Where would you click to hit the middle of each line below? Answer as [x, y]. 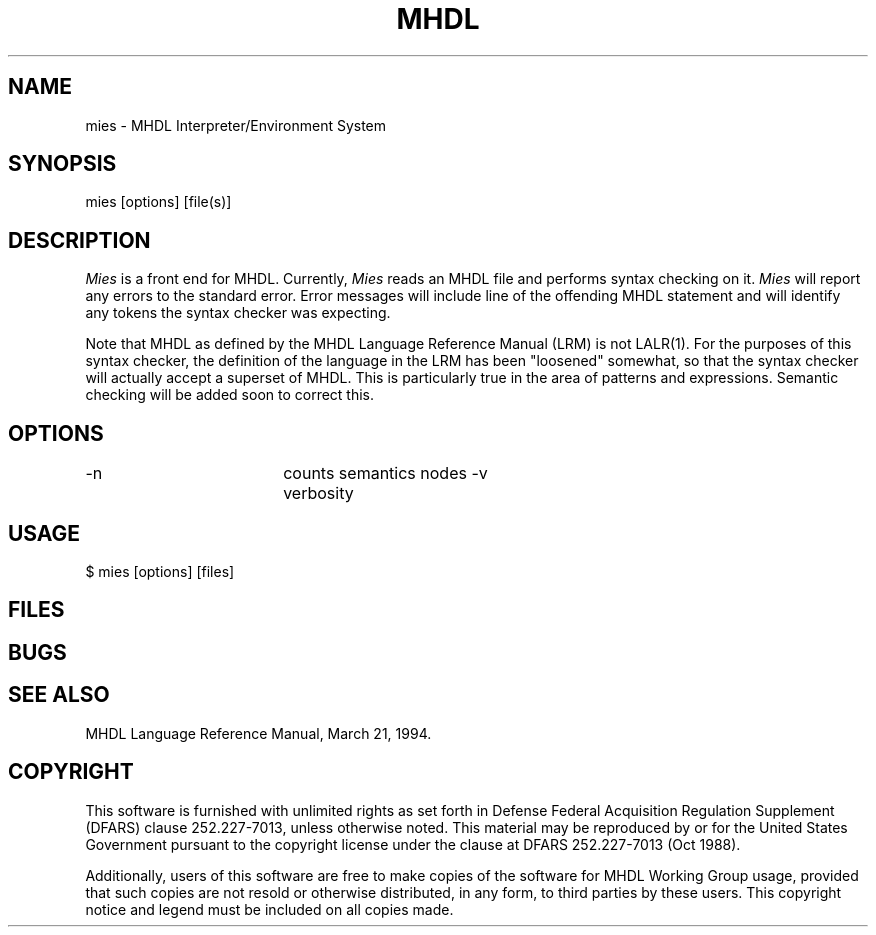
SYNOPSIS [62, 164]
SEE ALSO [59, 695]
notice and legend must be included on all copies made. [269, 909]
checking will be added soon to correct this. [230, 395]
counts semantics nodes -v [385, 473]
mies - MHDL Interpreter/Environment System [236, 125]
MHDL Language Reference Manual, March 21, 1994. [258, 733]
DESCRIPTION [79, 240]
